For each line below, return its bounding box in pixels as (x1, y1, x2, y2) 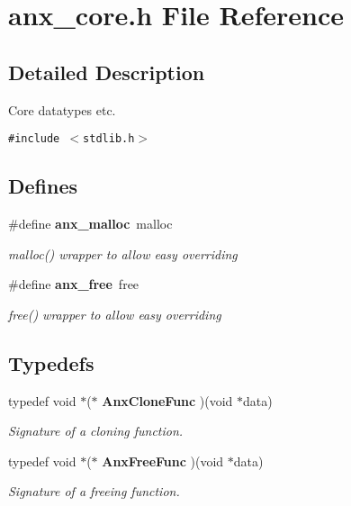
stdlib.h (83, 132, 135, 146)
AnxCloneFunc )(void (102, 391, 233, 410)
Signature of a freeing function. (8, 482, 180, 501)
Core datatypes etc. (8, 100, 116, 119)
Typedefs (8, 348, 94, 376)
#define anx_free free (8, 275, 139, 294)
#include (8, 132, 60, 146)
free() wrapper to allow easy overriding (8, 304, 221, 323)
